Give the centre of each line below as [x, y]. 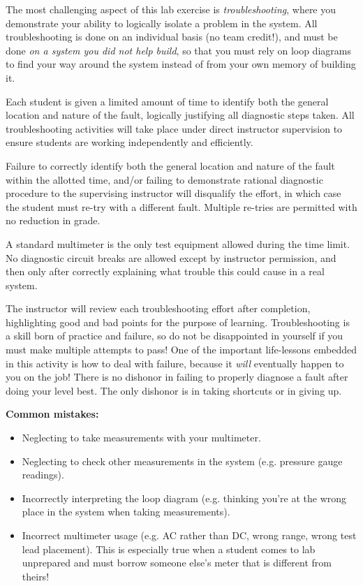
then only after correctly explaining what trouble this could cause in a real [165, 271]
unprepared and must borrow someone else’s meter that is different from [177, 563]
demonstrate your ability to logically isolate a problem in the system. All [162, 23]
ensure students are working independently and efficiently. [129, 142]
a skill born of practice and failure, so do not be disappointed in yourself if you [175, 336]
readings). [43, 475]
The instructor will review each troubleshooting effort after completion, [158, 308]
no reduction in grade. [53, 220]
